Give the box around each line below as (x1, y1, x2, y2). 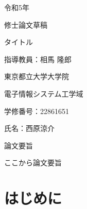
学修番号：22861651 (4, 105, 69, 116)
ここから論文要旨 (4, 157, 62, 168)
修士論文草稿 (4, 19, 47, 30)
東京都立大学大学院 (4, 71, 69, 82)
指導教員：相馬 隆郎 (4, 53, 72, 64)
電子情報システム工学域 (4, 88, 83, 99)
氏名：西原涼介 (4, 123, 55, 134)
